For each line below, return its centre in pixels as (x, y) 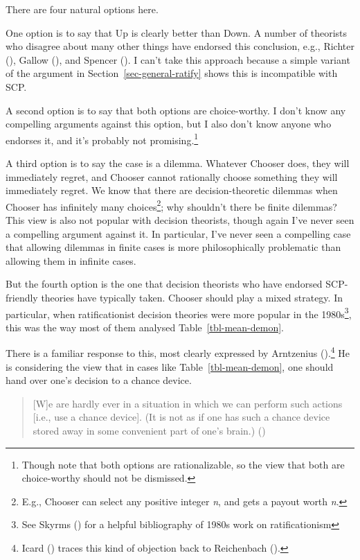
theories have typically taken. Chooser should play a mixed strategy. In (192, 297)
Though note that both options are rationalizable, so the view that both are (183, 464)
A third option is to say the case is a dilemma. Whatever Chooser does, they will (178, 163)
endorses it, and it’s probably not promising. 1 (102, 139)
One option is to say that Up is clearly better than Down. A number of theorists (177, 32)
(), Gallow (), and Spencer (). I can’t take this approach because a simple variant (178, 59)
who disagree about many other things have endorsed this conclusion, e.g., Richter (180, 46)
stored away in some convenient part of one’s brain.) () (149, 431)
